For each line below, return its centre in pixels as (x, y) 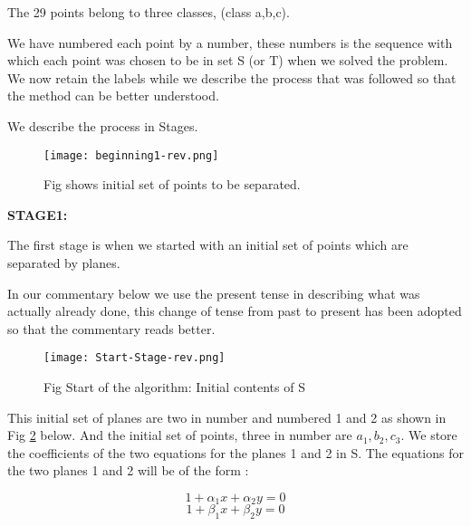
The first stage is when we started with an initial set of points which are (208, 245)
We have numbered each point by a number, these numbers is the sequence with (230, 42)
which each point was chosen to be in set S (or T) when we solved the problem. (228, 60)
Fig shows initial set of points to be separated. (172, 184)
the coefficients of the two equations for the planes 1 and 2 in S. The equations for (235, 452)
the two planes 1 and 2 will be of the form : (128, 470)
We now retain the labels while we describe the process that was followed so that (232, 77)
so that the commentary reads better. (111, 328)
